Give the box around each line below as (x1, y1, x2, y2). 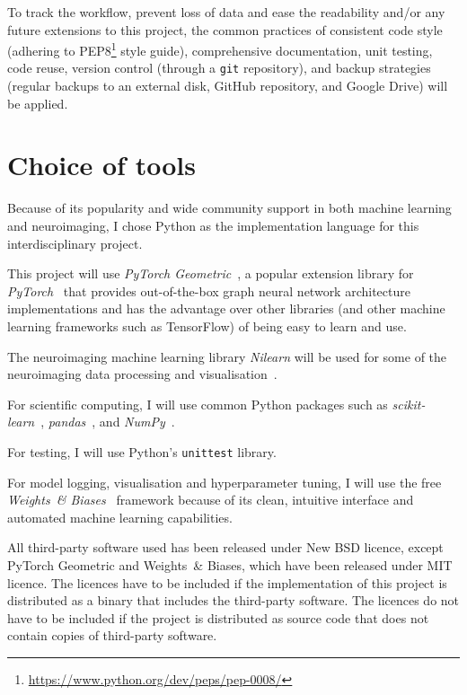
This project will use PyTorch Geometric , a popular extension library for (7, 264, 414, 283)
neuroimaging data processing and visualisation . (7, 365, 278, 383)
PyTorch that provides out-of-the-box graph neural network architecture (7, 281, 410, 300)
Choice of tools (7, 146, 196, 183)
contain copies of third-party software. (7, 626, 217, 645)
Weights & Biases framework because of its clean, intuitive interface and (7, 490, 414, 509)
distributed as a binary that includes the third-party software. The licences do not (7, 591, 460, 610)
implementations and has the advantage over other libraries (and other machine (7, 299, 445, 318)
